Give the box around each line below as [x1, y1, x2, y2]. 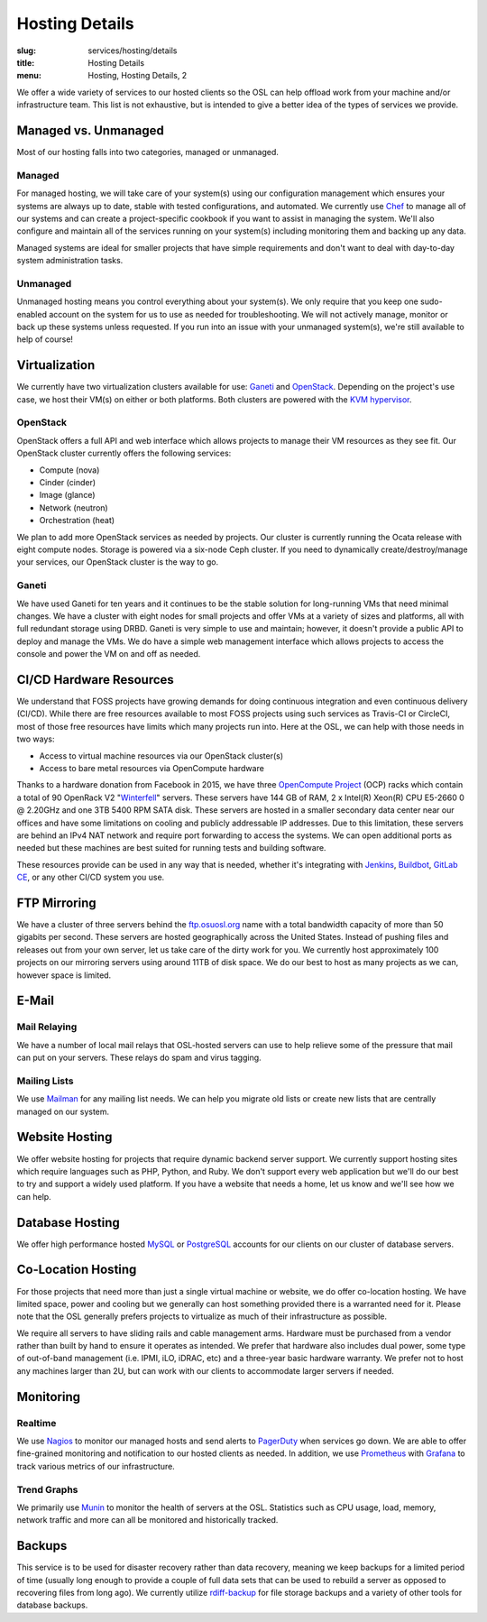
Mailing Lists [16, 1074, 74, 1087]
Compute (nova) [39, 465, 100, 475]
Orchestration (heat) [39, 515, 115, 526]
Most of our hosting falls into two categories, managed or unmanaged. [16, 147, 280, 158]
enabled [16, 309, 47, 319]
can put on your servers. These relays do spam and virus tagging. [16, 1052, 262, 1064]
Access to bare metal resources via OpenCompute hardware [39, 762, 265, 773]
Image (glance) [39, 490, 96, 501]
